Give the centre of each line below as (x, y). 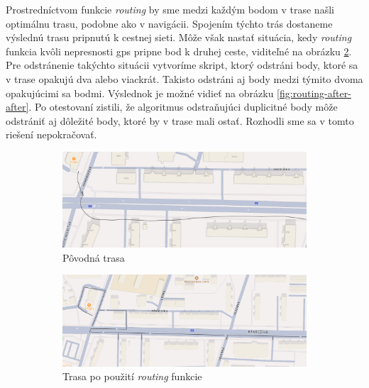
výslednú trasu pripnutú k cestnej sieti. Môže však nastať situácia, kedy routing (179, 37)
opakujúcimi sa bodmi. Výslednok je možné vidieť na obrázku (140, 93)
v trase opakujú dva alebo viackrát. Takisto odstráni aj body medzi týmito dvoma (184, 78)
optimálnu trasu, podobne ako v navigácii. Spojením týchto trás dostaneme (169, 23)
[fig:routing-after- (314, 93)
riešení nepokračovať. (51, 134)
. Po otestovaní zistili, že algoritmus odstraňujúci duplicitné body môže (183, 107)
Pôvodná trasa (94, 257)
